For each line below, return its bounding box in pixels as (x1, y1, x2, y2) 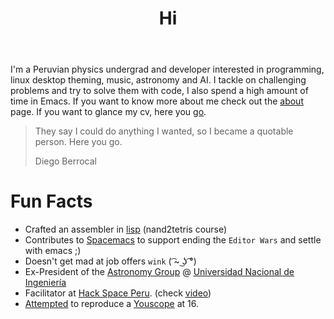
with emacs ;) (24, 245, 82, 257)
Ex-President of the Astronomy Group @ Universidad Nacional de (24, 266, 295, 278)
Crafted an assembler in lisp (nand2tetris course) (24, 223, 228, 236)
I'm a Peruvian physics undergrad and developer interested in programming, (10, 63, 325, 76)
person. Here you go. (34, 136, 123, 148)
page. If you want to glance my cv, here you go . (10, 106, 207, 118)
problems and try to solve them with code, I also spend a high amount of (10, 85, 309, 97)
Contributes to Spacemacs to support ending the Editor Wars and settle (24, 234, 322, 246)
